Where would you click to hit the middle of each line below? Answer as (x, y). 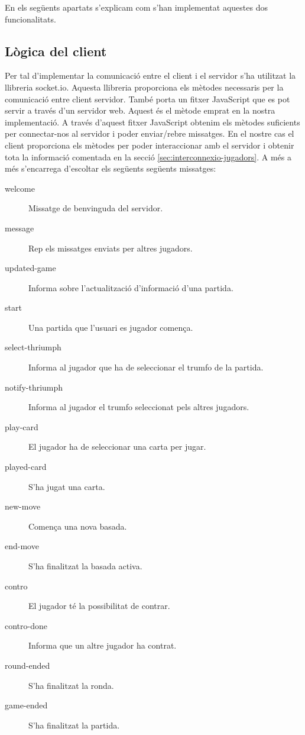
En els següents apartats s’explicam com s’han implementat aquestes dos (136, 7)
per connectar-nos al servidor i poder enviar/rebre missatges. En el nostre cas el (150, 133)
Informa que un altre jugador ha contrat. (103, 645)
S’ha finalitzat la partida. (74, 725)
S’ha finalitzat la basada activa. (85, 566)
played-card (26, 467)
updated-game (30, 268)
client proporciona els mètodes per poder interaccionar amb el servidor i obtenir (150, 145)
